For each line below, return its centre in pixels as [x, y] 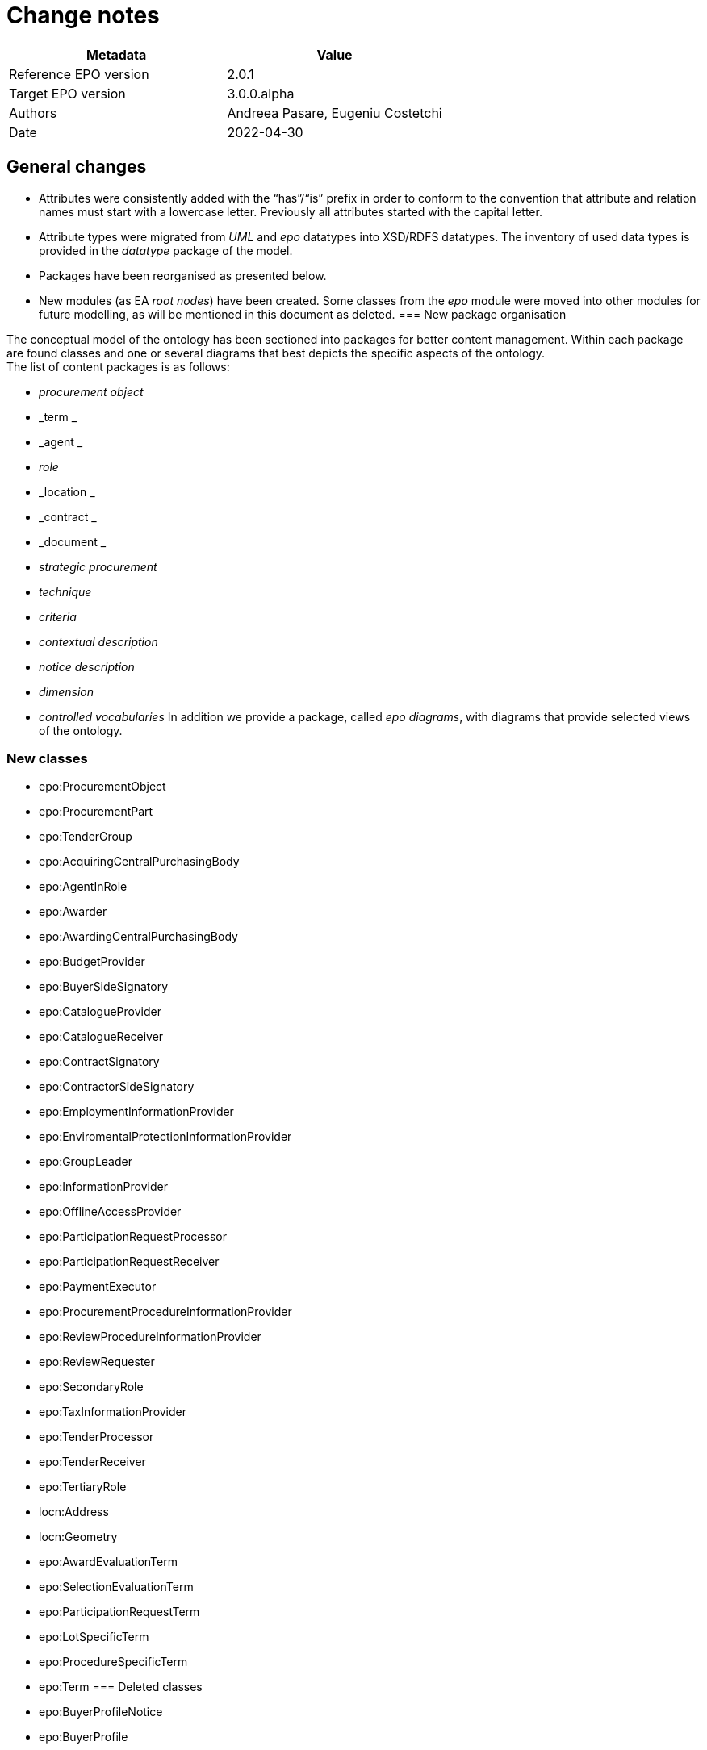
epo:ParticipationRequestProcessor [133, 1237]
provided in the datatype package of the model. [166, 250]
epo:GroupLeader [86, 1162]
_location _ [67, 491]
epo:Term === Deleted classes [121, 1687]
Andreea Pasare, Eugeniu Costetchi [335, 113]
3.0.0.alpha [261, 93]
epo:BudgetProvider [92, 962]
